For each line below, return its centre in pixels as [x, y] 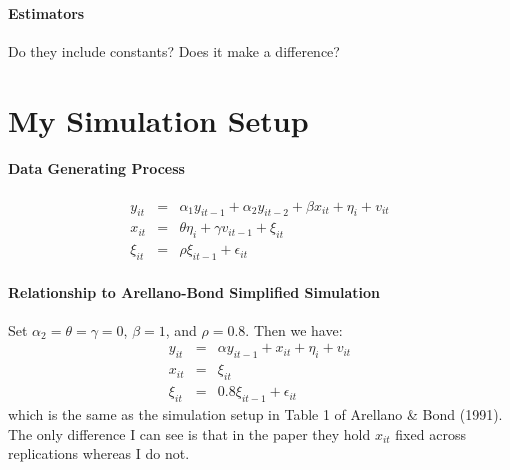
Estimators [46, 12]
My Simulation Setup [158, 119]
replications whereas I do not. [99, 453]
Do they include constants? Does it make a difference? [174, 50]
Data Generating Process [96, 168]
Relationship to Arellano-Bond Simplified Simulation [194, 291]
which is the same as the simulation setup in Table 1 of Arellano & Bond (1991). [255, 413]
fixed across [430, 433]
